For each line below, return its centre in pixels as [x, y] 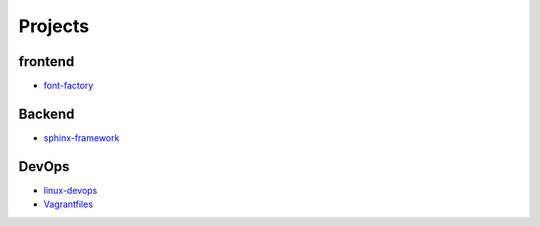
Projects [54, 26]
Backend [46, 113]
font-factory [68, 86]
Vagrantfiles [68, 204]
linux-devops [70, 190]
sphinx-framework [81, 137]
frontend [46, 61]
